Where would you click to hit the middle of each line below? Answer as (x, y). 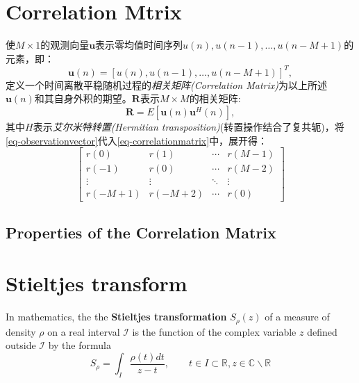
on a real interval (84, 331)
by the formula (80, 345)
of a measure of (297, 317)
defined (322, 331)
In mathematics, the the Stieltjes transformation (116, 317)
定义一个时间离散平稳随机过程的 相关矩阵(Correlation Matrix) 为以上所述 (166, 84)
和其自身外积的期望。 (83, 98)
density (21, 331)
